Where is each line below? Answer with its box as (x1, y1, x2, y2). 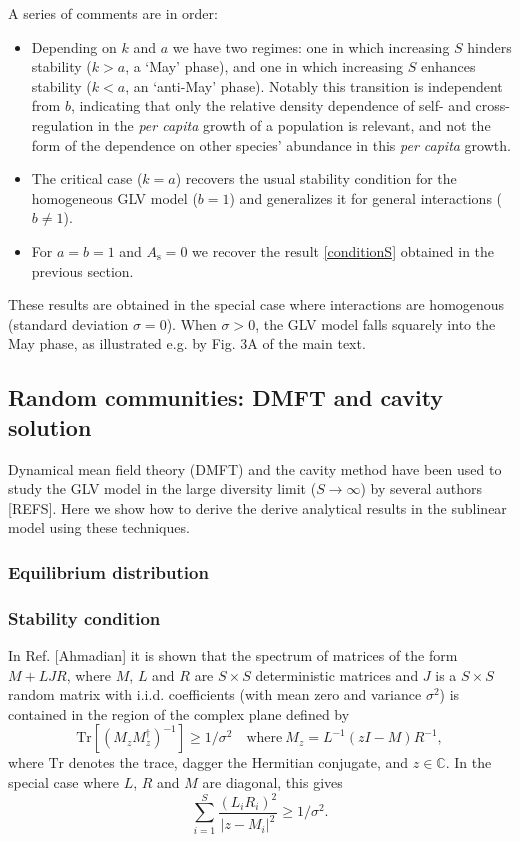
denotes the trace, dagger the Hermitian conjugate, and (68, 752, 409, 773)
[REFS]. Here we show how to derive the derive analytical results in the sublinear (8, 497, 507, 518)
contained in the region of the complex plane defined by (8, 703, 350, 724)
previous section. (31, 260, 134, 281)
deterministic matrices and (255, 664, 419, 685)
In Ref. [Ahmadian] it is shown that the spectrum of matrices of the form (8, 644, 458, 665)
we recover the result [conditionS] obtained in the (192, 240, 495, 261)
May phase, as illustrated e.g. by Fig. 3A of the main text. (8, 333, 366, 354)
